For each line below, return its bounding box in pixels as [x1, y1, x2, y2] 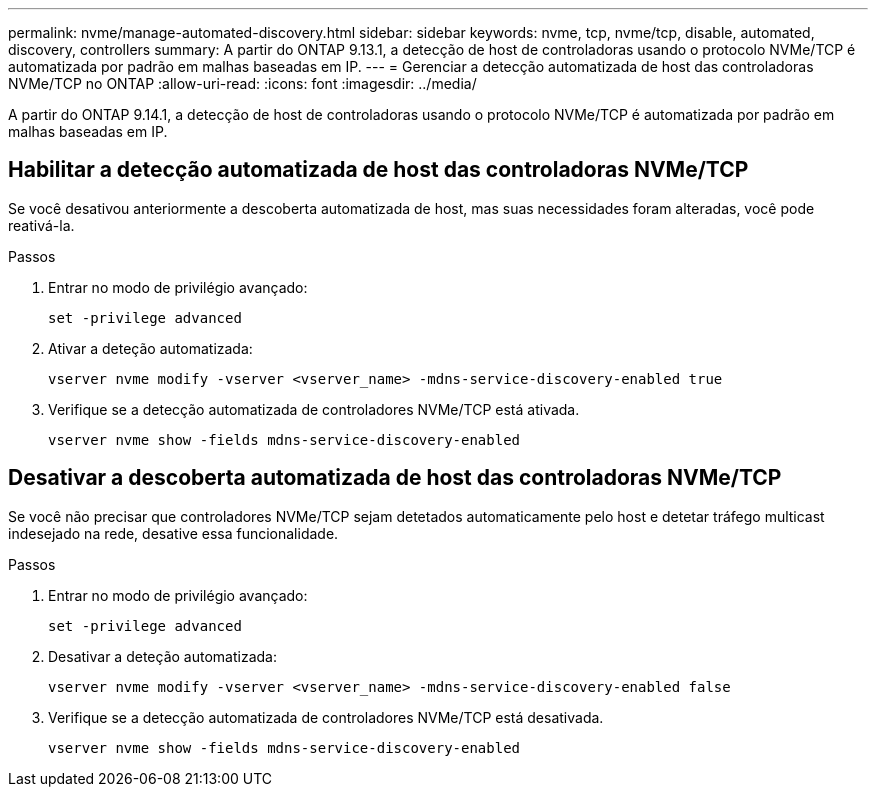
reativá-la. [8, 216, 75, 234]
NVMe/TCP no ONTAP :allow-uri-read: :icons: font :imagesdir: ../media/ [8, 75, 477, 92]
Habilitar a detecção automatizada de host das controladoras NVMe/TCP [8, 157, 749, 183]
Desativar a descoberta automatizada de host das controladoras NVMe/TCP [8, 465, 782, 491]
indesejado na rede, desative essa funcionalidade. [8, 524, 339, 542]
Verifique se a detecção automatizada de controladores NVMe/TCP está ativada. [48, 400, 580, 418]
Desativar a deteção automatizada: [48, 647, 277, 665]
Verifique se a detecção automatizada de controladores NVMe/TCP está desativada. [48, 708, 604, 726]
